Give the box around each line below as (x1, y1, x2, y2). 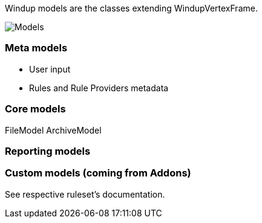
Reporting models (5, 144, 91, 157)
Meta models (5, 42, 68, 54)
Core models (5, 103, 66, 115)
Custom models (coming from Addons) (5, 167, 191, 179)
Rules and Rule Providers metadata (29, 82, 169, 93)
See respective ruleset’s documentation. (5, 189, 165, 199)
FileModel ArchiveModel (5, 124, 102, 135)
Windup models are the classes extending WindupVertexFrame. (5, 3, 258, 13)
